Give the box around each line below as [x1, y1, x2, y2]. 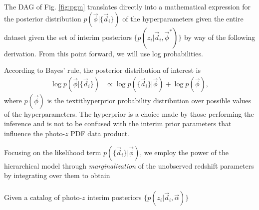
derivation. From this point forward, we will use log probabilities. [4, 48, 203, 58]
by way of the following [184, 31, 256, 42]
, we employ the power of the [140, 147, 229, 157]
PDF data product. [70, 128, 130, 138]
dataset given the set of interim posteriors [4, 31, 132, 42]
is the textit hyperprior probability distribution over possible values [47, 95, 252, 105]
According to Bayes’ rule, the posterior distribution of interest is [4, 65, 201, 75]
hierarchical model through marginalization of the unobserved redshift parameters [4, 160, 254, 171]
